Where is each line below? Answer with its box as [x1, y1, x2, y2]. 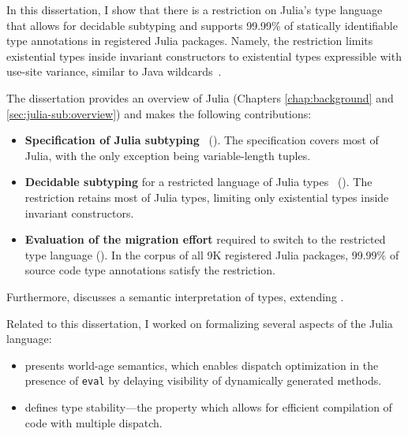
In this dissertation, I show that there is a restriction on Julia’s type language [6, 2, 383, 17]
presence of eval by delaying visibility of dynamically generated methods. [24, 372, 382, 389]
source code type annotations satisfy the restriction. [24, 262, 275, 278]
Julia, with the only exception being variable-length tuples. [24, 147, 311, 163]
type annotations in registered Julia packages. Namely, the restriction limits [6, 32, 373, 49]
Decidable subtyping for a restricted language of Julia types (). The [24, 173, 372, 190]
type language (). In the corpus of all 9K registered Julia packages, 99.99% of [24, 246, 399, 263]
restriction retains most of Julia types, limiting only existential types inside [24, 188, 389, 205]
